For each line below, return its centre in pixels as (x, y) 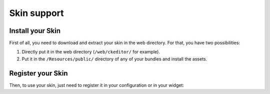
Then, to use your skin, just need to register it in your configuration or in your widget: (97, 85)
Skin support (37, 13)
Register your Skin (38, 73)
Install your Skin (35, 31)
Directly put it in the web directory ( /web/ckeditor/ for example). (91, 52)
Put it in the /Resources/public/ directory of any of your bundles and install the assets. (114, 59)
